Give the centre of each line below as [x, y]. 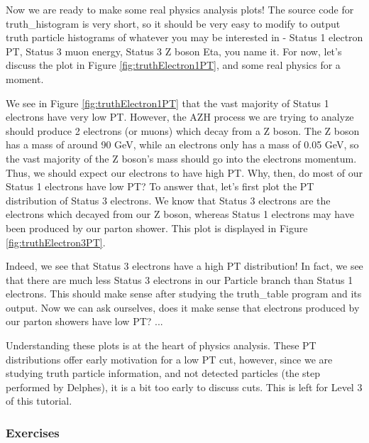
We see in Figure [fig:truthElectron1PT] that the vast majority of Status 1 [167, 103]
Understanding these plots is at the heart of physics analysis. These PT [161, 345]
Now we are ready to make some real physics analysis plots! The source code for [180, 9]
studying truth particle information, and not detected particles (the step [163, 373]
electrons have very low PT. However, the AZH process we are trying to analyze [180, 117]
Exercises [33, 432]
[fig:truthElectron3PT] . [56, 242]
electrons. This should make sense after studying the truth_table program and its [184, 294]
